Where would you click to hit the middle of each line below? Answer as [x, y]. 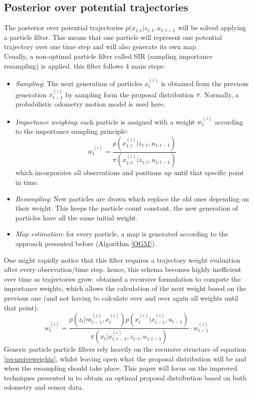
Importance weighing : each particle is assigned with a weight [105, 121]
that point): [21, 307]
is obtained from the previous [205, 83]
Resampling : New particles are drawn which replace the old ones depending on [132, 198]
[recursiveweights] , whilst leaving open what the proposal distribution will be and [125, 358]
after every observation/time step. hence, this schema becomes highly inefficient [123, 269]
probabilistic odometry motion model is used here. [90, 103]
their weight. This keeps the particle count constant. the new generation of [127, 208]
